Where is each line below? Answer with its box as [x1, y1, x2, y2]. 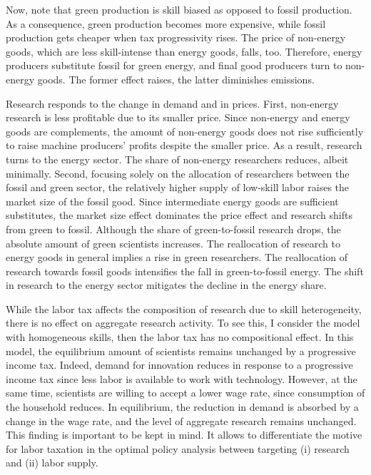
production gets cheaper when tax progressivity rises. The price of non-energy [6, 30, 346, 45]
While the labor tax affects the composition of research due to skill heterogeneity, [6, 301, 362, 316]
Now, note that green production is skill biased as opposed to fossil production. [6, 2, 352, 16]
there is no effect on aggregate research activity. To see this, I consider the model [6, 315, 360, 330]
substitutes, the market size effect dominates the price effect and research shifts [6, 208, 353, 223]
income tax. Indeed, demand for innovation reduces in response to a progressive [6, 357, 353, 372]
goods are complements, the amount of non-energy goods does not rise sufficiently [6, 123, 364, 138]
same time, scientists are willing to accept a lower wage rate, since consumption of [6, 385, 365, 400]
